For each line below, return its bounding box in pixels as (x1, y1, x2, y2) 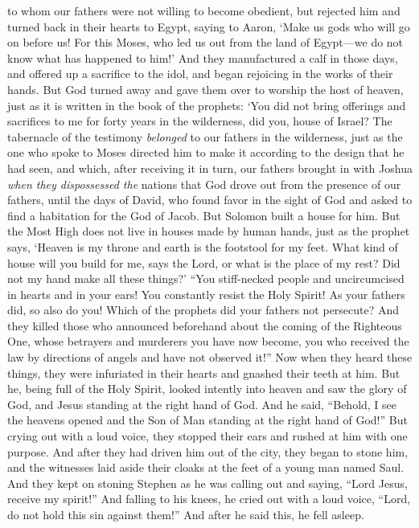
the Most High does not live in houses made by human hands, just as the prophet (7, 223, 410, 239)
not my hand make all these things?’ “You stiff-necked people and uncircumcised (7, 270, 405, 287)
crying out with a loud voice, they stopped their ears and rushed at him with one (7, 428, 408, 444)
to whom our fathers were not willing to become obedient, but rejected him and (7, 2, 401, 18)
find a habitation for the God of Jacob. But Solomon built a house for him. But (7, 207, 401, 223)
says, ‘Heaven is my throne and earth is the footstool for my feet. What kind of (7, 238, 398, 255)
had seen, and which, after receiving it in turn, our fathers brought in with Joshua (7, 159, 413, 176)
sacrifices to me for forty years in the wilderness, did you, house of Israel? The (7, 113, 392, 129)
